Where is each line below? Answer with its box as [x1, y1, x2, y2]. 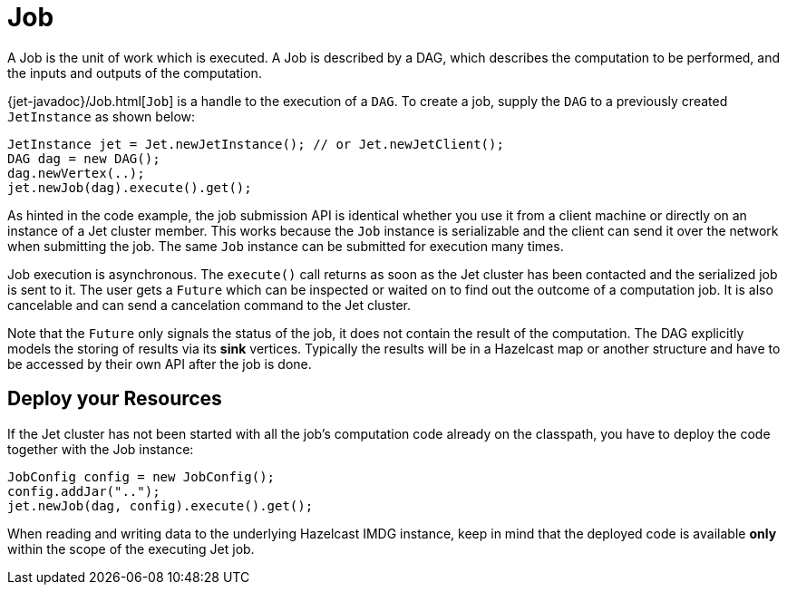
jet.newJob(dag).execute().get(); [7, 180, 252, 195]
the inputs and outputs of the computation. [7, 64, 262, 81]
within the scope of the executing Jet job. [7, 540, 255, 557]
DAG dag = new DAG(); [7, 150, 160, 166]
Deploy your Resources [7, 387, 222, 411]
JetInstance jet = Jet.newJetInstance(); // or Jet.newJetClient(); [7, 136, 504, 151]
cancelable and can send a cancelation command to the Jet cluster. [7, 296, 412, 313]
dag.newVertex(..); [7, 165, 145, 180]
